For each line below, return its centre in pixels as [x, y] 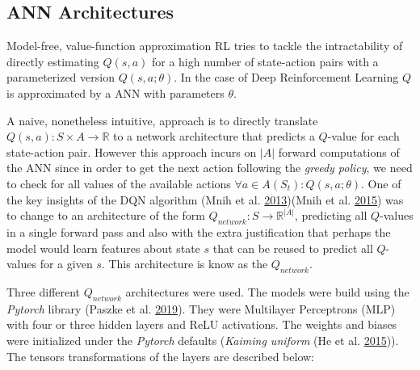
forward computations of [339, 151]
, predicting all [331, 215]
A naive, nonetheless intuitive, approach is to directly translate [162, 120]
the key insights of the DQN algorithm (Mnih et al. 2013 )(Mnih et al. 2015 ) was [205, 199]
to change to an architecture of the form [106, 215]
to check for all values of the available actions [119, 183]
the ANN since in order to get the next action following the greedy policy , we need [210, 168]
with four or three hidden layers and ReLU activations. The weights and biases [202, 324]
